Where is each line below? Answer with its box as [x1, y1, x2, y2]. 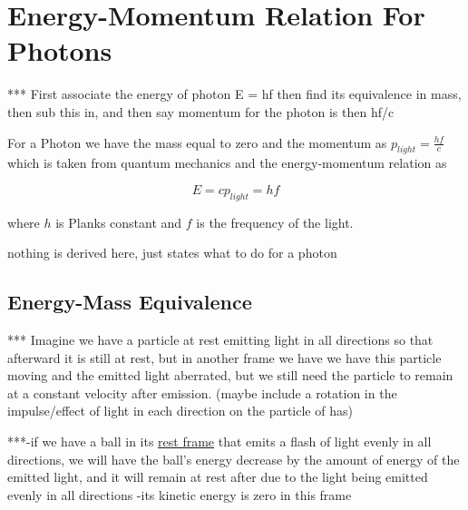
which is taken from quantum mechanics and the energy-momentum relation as [7, 153, 447, 172]
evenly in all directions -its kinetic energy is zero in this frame [7, 485, 352, 504]
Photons [7, 32, 112, 69]
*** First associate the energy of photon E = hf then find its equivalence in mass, [7, 84, 462, 103]
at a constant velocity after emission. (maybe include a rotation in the [7, 383, 397, 402]
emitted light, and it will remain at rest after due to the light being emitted [7, 467, 428, 486]
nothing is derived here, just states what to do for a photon [7, 243, 337, 262]
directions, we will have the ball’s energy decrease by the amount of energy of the [7, 449, 460, 468]
